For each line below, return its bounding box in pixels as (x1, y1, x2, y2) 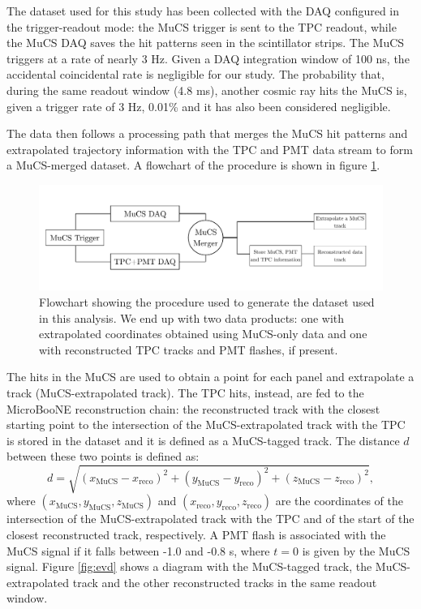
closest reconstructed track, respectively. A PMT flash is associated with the (6, 526, 386, 543)
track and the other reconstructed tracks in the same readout (72, 573, 377, 590)
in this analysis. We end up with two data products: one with (39, 309, 345, 326)
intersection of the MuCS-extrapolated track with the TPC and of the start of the (6, 510, 415, 527)
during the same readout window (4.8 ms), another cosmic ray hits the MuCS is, (6, 81, 407, 98)
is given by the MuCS (302, 542, 410, 559)
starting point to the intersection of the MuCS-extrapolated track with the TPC (6, 416, 406, 433)
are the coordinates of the (275, 492, 404, 509)
